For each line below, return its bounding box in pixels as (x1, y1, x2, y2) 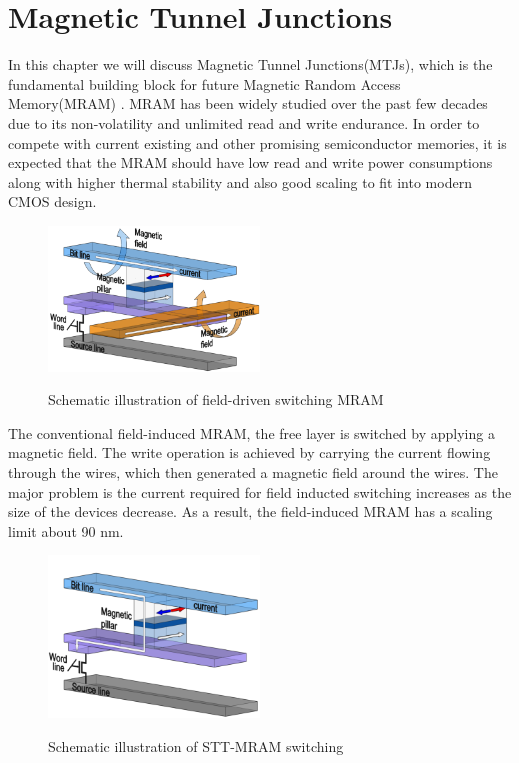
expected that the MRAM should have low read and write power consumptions (8, 152, 493, 173)
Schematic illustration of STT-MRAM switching (48, 735, 344, 756)
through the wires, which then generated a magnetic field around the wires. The (8, 461, 498, 482)
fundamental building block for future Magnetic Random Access (8, 73, 401, 94)
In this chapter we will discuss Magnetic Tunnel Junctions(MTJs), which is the (8, 54, 493, 75)
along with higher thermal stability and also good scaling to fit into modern (8, 171, 472, 192)
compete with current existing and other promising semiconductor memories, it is (8, 132, 507, 153)
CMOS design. (8, 191, 97, 212)
